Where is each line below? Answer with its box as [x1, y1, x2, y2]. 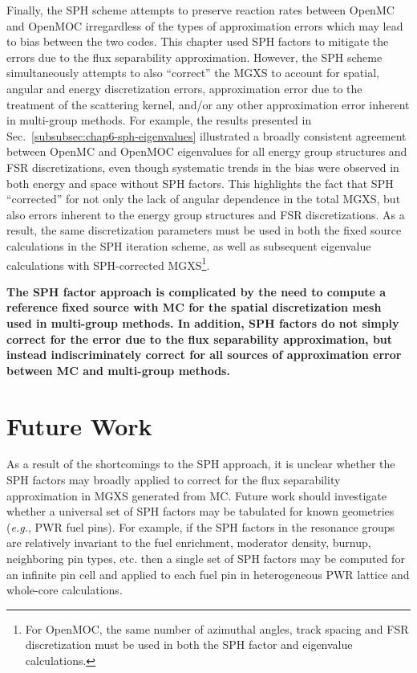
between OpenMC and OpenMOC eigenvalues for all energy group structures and [6, 143, 407, 160]
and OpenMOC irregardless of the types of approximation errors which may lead [6, 17, 403, 34]
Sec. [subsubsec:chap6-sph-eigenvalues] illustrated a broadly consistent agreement [6, 127, 407, 144]
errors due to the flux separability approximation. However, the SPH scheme [6, 48, 383, 65]
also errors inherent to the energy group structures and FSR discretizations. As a [6, 206, 405, 222]
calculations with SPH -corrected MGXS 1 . [6, 254, 210, 273]
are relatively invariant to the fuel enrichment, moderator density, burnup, [6, 534, 371, 551]
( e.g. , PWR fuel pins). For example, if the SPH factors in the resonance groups [6, 518, 395, 535]
